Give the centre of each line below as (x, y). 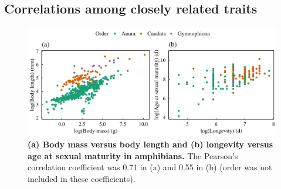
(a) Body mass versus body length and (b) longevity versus (150, 144)
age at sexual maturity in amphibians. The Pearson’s (133, 155)
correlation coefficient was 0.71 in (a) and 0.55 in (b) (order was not (150, 167)
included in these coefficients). (82, 179)
